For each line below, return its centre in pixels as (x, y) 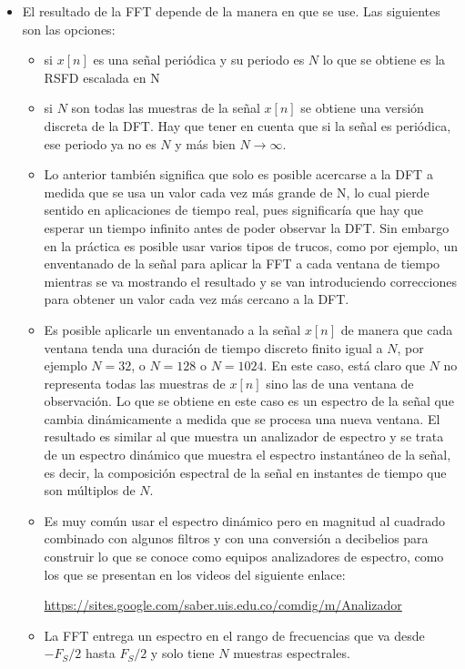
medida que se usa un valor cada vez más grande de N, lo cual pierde (237, 192)
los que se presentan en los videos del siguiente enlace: (195, 574)
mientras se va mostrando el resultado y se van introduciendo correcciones (250, 281)
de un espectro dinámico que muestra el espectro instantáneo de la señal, (248, 455)
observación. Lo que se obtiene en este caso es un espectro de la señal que (249, 401)
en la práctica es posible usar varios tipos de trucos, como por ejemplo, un (251, 245)
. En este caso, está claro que (344, 365)
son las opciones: (69, 29)
